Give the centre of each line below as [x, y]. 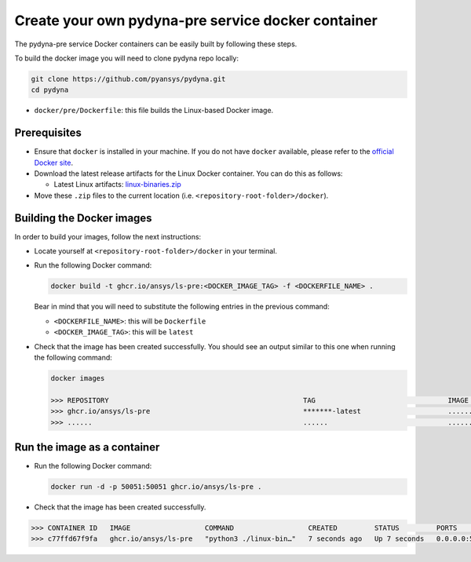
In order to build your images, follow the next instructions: [108, 236]
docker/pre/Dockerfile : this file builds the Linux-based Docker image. [154, 111]
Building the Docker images [83, 218]
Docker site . [54, 162]
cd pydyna [50, 90]
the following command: [73, 357]
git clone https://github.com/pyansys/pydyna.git [128, 79]
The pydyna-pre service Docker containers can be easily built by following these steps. [156, 44]
